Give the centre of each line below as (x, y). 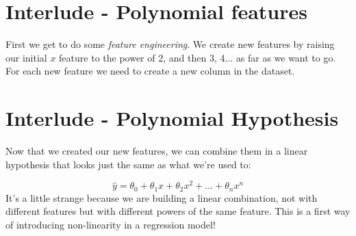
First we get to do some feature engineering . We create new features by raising (170, 44)
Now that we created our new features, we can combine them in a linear (157, 151)
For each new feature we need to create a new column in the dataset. (150, 71)
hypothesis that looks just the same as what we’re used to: (128, 164)
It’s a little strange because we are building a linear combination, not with (162, 197)
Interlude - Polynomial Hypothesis (172, 118)
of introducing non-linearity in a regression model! (111, 224)
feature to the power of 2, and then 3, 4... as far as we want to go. (198, 57)
